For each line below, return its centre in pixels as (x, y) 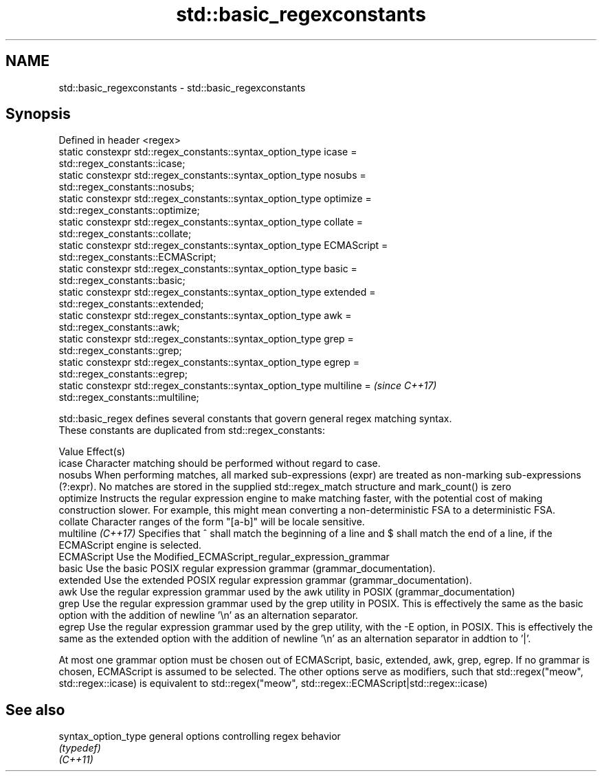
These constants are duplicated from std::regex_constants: (192, 430)
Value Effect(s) (92, 452)
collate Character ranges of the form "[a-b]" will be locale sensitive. (212, 522)
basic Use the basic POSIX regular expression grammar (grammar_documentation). (247, 569)
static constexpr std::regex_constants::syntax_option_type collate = (211, 222)
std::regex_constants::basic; (122, 281)
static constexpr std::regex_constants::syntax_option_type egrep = (209, 362)
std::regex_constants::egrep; (123, 374)
